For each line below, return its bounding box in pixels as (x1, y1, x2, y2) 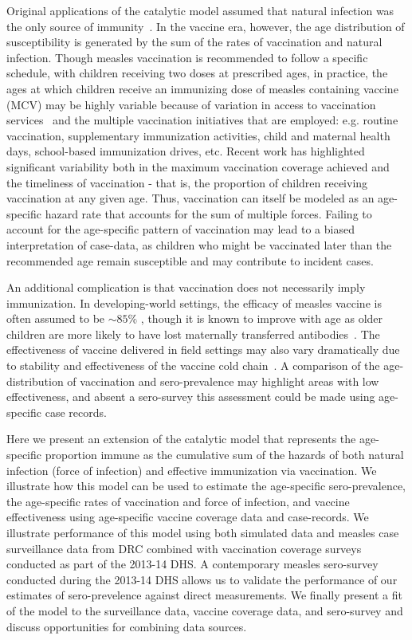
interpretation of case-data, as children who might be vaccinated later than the (6, 236, 392, 253)
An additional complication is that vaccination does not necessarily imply (6, 279, 366, 296)
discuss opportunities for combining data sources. (6, 618, 247, 634)
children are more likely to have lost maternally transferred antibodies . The (6, 325, 380, 342)
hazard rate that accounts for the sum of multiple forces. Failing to (45, 205, 372, 222)
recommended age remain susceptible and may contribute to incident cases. (6, 252, 374, 269)
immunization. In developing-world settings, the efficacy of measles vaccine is (6, 294, 382, 311)
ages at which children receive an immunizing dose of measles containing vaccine (6, 80, 398, 96)
